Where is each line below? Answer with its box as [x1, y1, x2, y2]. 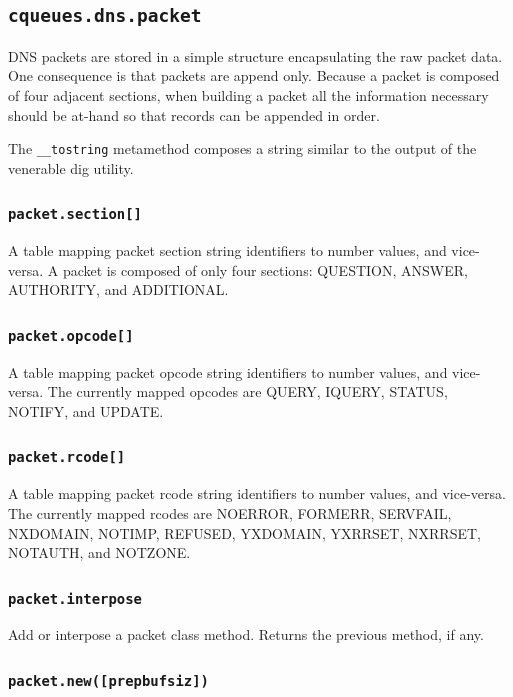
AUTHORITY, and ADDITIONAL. [8, 279, 229, 300]
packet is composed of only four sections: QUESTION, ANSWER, [62, 259, 468, 280]
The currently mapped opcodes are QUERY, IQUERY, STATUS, [47, 381, 448, 402]
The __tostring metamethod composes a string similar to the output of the [8, 138, 477, 159]
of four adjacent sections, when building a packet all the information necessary [8, 84, 489, 105]
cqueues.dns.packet [8, 5, 202, 27]
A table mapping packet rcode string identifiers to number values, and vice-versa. [8, 483, 506, 504]
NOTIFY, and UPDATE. [8, 400, 164, 421]
